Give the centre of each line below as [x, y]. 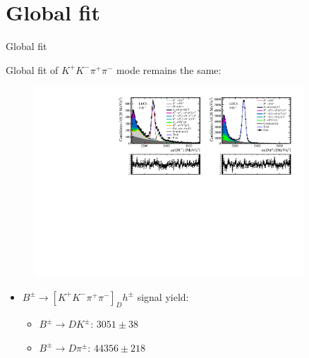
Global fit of [32, 69]
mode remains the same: [169, 69]
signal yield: [163, 296]
